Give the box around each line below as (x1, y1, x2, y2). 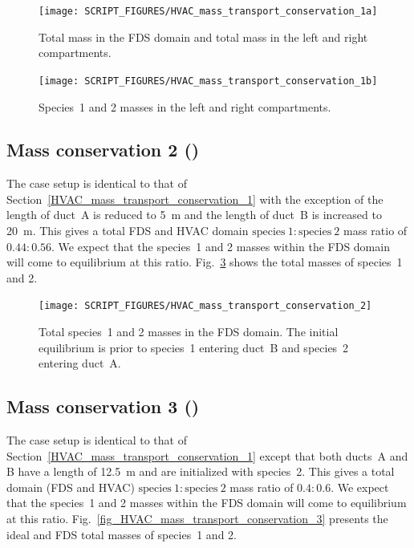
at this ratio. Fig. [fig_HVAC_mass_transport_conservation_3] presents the (6, 510, 388, 527)
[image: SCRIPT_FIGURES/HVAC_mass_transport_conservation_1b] (39, 75, 378, 87)
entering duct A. (39, 355, 121, 371)
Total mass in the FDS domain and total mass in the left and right (39, 28, 368, 45)
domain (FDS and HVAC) (6, 478, 135, 495)
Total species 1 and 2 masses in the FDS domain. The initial (39, 323, 339, 340)
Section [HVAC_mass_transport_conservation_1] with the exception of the (6, 190, 384, 207)
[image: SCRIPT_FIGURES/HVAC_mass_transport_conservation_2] (39, 300, 372, 312)
